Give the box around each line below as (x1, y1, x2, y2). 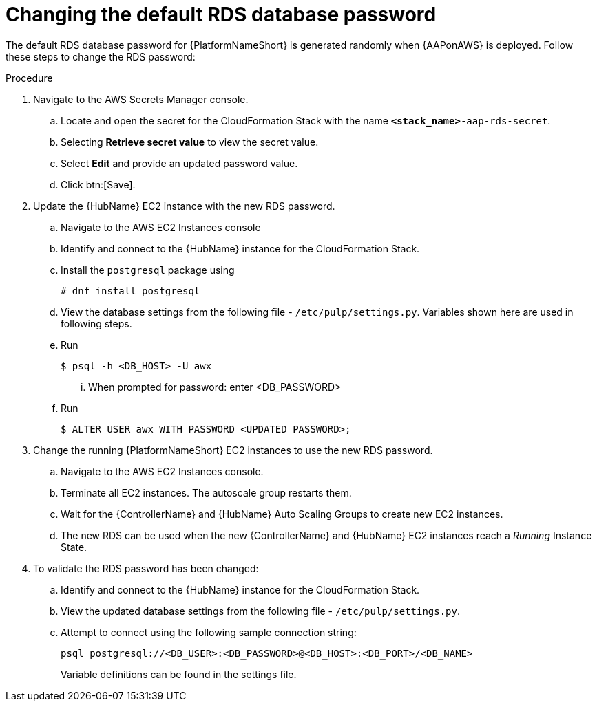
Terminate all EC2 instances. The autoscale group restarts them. (61, 486, 352, 499)
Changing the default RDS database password (6, 3, 437, 26)
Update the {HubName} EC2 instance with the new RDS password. (33, 199, 335, 212)
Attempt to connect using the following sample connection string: (61, 626, 357, 638)
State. (61, 541, 87, 553)
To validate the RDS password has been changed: (33, 562, 259, 574)
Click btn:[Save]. (61, 178, 136, 191)
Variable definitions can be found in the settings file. (61, 668, 297, 680)
